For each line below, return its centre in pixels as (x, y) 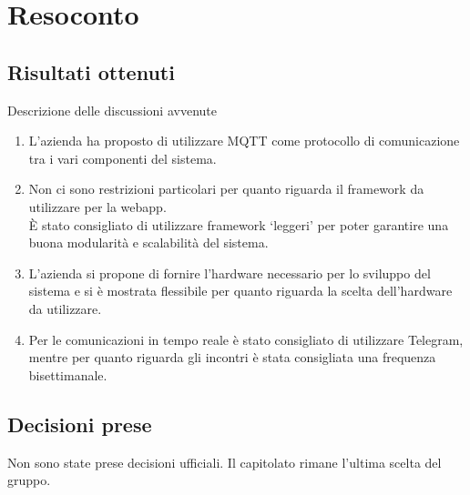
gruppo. (29, 480)
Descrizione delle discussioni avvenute (112, 110)
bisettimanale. (68, 374)
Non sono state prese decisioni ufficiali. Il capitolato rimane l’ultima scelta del (225, 462)
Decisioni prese (80, 424)
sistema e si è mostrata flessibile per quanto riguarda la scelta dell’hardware (240, 291)
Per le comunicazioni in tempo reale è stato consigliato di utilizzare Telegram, (246, 339)
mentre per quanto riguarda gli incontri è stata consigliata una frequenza (232, 357)
